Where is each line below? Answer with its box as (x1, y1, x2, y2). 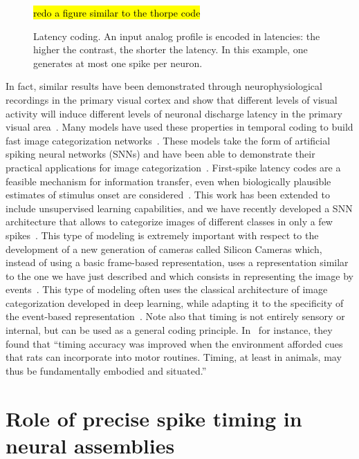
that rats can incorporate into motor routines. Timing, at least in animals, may (6, 350, 342, 364)
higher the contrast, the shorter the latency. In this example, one (33, 42, 308, 57)
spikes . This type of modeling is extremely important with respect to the (6, 227, 319, 242)
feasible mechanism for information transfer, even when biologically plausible (6, 174, 331, 188)
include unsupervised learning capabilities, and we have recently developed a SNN (6, 200, 353, 215)
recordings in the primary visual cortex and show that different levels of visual (6, 92, 338, 106)
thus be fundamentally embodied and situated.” (6, 363, 207, 377)
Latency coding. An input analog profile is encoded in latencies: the (33, 28, 320, 43)
